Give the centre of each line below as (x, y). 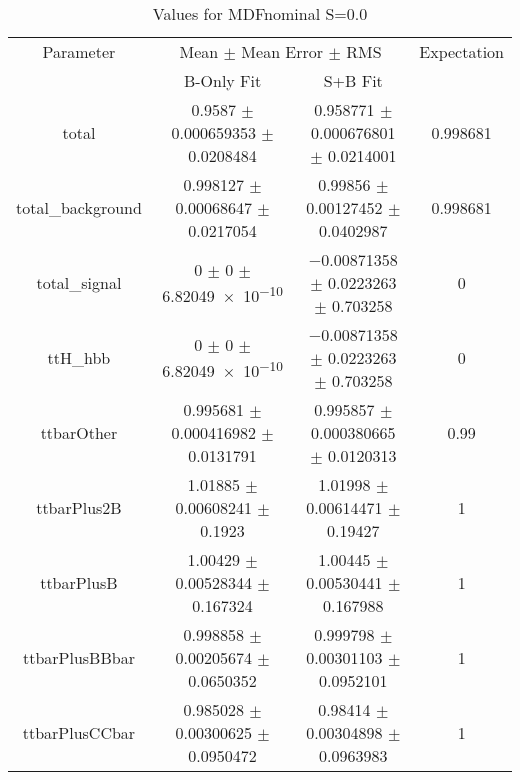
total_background (79, 207)
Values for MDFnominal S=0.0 (260, 13)
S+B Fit (353, 80)
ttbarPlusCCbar (79, 732)
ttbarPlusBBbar (78, 657)
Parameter (79, 51)
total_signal (79, 282)
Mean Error (282, 51)
